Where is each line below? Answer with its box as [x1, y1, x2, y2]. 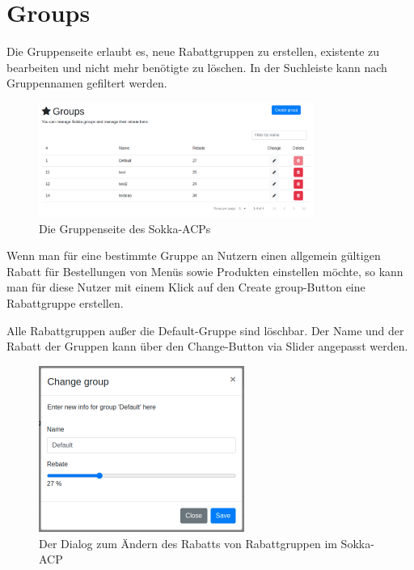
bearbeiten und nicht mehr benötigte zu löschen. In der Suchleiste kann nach [6, 58, 387, 75]
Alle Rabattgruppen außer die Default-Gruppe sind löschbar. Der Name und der [6, 321, 404, 338]
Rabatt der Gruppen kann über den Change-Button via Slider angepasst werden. [6, 338, 408, 355]
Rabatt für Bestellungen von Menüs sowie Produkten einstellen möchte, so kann [6, 262, 403, 279]
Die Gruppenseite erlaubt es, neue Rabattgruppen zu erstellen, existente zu [6, 43, 380, 60]
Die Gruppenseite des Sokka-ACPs [39, 219, 211, 236]
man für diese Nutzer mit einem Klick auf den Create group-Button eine [6, 279, 365, 296]
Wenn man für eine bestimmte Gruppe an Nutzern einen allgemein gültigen [6, 247, 381, 264]
